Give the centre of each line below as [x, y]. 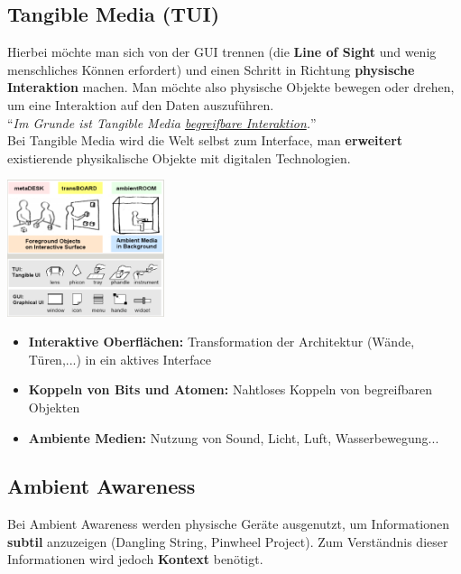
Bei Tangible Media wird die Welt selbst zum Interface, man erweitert [205, 140]
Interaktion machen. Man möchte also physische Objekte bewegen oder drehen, [231, 87]
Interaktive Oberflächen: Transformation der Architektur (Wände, [221, 342]
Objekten [54, 407]
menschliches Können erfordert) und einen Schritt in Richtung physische [211, 69]
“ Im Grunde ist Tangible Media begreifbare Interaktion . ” [162, 122]
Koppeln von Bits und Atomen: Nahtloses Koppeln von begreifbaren [230, 389]
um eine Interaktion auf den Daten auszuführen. [141, 104]
